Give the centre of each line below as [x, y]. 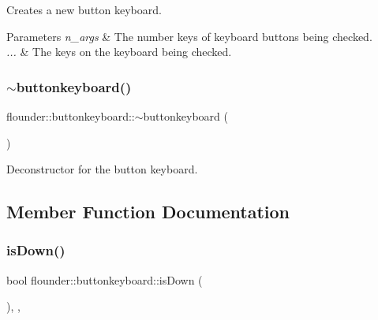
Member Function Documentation [148, 212]
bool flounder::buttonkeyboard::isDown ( [105, 279]
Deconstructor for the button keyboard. [102, 169]
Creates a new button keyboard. [84, 9]
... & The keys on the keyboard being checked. [119, 52]
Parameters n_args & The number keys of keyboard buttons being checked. [189, 36]
